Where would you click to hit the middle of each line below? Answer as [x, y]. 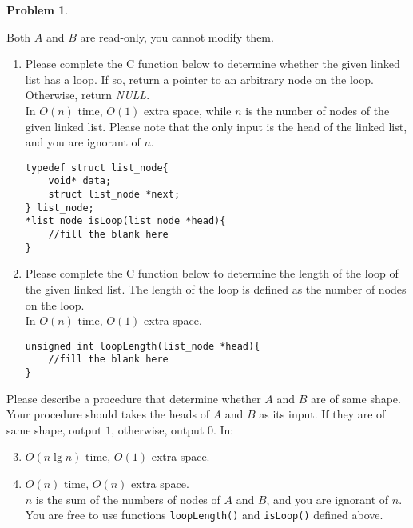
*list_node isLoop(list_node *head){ [125, 221]
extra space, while [188, 110]
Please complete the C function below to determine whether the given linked [212, 64]
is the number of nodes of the [318, 110]
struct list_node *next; [114, 195]
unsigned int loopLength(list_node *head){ [143, 346]
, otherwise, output [158, 429]
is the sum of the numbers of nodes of [128, 499]
